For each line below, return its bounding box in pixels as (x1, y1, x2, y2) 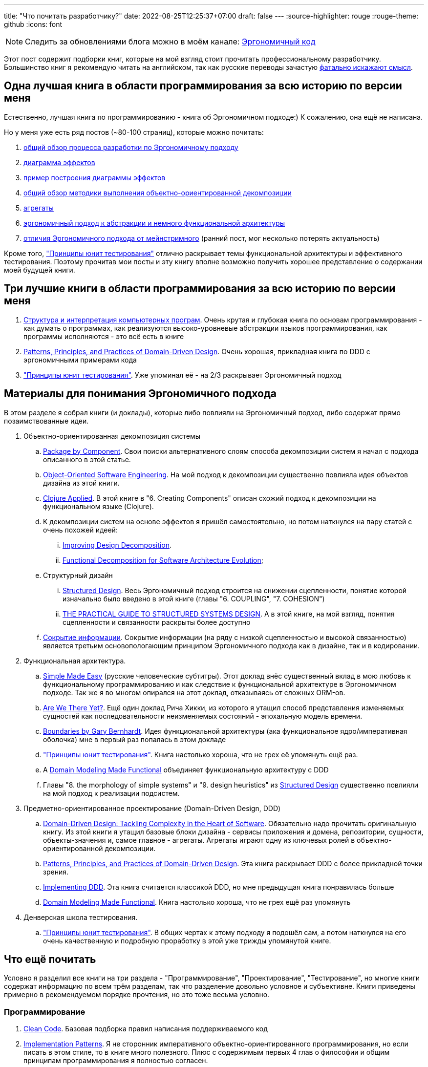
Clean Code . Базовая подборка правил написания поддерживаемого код (23, 1024, 268, 1033)
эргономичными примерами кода (23, 355, 137, 364)
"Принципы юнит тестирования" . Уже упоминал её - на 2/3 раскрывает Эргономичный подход (23, 370, 342, 379)
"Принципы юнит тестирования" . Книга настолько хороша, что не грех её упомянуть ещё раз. (43, 750, 358, 759)
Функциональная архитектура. (23, 656, 126, 665)
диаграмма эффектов (23, 158, 95, 167)
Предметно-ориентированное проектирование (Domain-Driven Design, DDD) (23, 804, 281, 812)
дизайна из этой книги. (43, 478, 120, 487)
